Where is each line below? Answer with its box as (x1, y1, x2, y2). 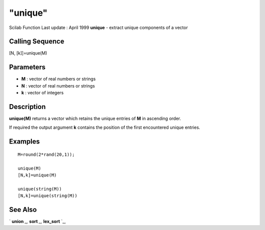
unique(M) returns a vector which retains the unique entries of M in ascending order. (9, 115, 181, 121)
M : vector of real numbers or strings (21, 76, 96, 82)
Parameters (9, 63, 46, 71)
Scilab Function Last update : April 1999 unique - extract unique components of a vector (9, 25, 188, 30)
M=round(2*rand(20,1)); (18, 151, 75, 157)
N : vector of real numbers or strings (21, 83, 95, 88)
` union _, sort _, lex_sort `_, (9, 219, 66, 225)
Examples (9, 138, 40, 146)
